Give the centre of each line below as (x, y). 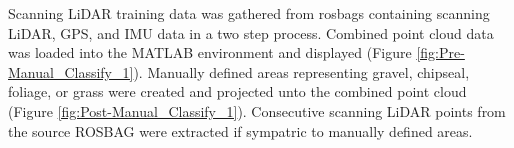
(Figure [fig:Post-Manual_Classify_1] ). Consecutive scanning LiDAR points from (257, 110)
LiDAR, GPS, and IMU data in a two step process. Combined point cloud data (251, 32)
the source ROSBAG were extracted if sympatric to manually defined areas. (240, 130)
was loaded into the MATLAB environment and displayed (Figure (210, 52)
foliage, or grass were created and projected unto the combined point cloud (237, 91)
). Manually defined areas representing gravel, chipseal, (301, 71)
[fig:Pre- (440, 52)
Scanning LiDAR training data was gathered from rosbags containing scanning (249, 13)
